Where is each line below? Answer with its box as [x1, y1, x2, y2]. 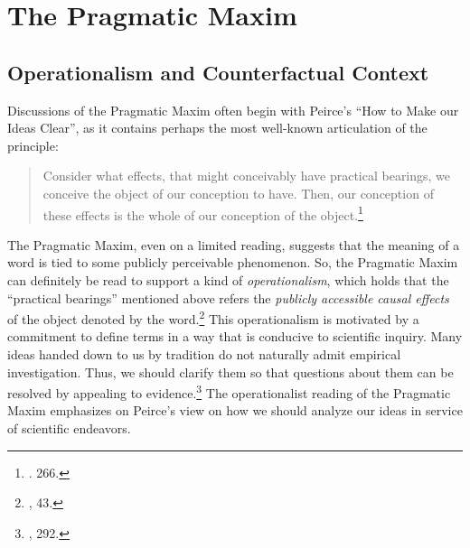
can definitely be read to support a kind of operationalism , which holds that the [7, 270, 449, 289]
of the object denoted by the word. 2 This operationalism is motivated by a [7, 307, 419, 328]
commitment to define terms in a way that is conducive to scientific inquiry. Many [7, 327, 463, 346]
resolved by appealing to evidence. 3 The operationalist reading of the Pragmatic [7, 381, 451, 402]
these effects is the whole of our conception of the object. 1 [42, 202, 363, 224]
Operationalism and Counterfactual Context [7, 58, 429, 86]
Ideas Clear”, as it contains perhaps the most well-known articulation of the [7, 118, 428, 137]
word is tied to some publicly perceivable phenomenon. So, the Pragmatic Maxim [7, 253, 458, 272]
